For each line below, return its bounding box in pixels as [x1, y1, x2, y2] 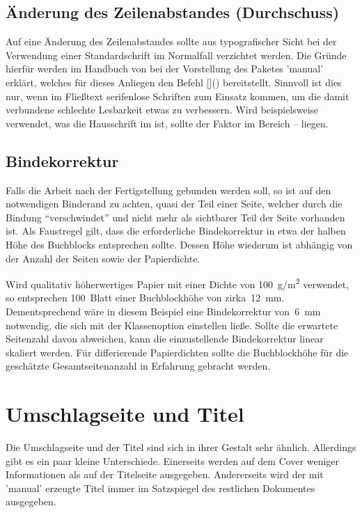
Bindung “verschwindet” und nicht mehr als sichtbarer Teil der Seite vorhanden [6, 210, 345, 224]
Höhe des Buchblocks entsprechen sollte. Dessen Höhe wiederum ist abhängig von [6, 237, 353, 251]
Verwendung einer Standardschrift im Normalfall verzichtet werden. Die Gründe [6, 47, 347, 62]
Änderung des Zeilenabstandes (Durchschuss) [6, 1, 340, 23]
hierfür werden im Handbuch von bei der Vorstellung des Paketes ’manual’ [6, 61, 324, 76]
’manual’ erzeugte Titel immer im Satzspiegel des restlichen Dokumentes [6, 480, 315, 495]
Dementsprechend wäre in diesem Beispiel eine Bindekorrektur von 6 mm [6, 303, 321, 318]
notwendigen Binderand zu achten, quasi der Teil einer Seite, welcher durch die [6, 196, 343, 211]
